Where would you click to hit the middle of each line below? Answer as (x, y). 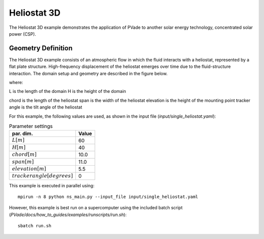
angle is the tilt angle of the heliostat (46, 107)
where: (16, 83)
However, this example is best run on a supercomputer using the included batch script (96, 208)
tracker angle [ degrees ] (43, 176)
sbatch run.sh (34, 226)
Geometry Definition (41, 48)
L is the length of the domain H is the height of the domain (68, 91)
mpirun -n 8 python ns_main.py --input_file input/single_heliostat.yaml (108, 197)
